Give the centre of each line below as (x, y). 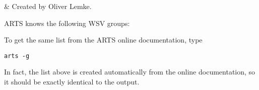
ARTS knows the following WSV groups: (67, 23)
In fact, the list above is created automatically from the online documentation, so (130, 72)
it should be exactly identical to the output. (72, 82)
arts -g (17, 56)
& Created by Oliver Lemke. (48, 6)
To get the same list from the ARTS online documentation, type (103, 40)
